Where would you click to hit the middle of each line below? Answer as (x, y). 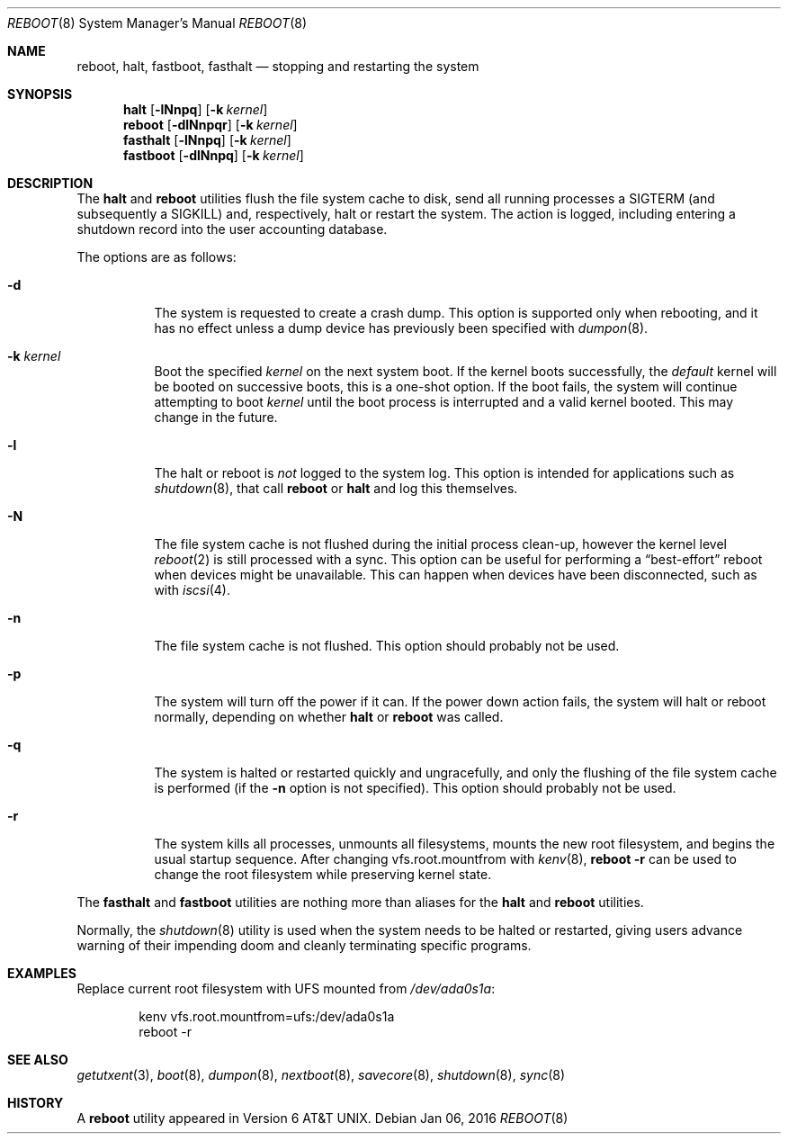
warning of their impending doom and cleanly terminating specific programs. (304, 945)
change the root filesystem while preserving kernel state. (323, 874)
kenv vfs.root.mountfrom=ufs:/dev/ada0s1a (267, 1016)
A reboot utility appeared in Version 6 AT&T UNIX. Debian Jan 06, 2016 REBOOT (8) (322, 1118)
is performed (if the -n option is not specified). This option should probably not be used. (415, 788)
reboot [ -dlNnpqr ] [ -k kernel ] (210, 125)
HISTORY (36, 1103)
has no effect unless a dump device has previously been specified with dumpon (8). (401, 328)
